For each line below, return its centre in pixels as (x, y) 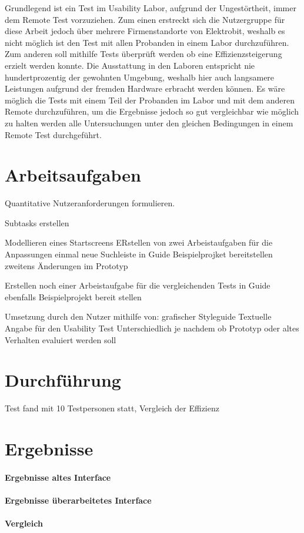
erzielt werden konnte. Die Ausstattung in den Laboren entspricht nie (130, 65)
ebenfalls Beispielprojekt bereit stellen (73, 296)
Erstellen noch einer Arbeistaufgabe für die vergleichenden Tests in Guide (138, 285)
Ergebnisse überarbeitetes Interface (78, 500)
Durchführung (63, 380)
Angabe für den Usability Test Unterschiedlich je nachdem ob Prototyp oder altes (152, 328)
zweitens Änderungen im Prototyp (66, 265)
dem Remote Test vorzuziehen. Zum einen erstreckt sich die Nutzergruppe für (145, 19)
